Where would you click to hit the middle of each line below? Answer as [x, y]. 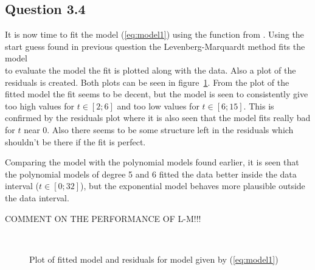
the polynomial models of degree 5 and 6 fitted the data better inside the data [151, 174]
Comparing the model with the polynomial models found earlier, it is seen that [152, 162]
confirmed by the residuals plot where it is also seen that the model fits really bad [158, 118]
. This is [259, 106]
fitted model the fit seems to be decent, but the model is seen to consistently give [157, 94]
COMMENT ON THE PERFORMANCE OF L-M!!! [103, 218]
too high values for [40, 106]
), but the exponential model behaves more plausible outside [193, 186]
